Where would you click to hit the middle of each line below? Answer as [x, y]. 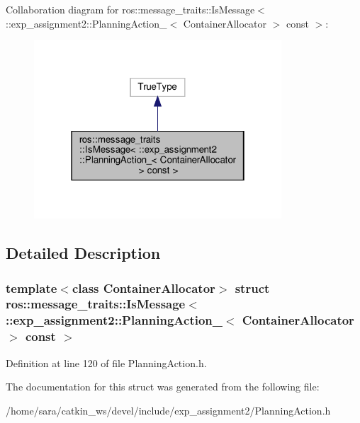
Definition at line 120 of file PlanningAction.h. [106, 363]
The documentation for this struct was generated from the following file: [163, 387]
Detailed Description [83, 253]
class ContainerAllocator [144, 288]
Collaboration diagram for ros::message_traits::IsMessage [130, 9]
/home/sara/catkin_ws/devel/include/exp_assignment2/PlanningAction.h [168, 410]
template [32, 288]
